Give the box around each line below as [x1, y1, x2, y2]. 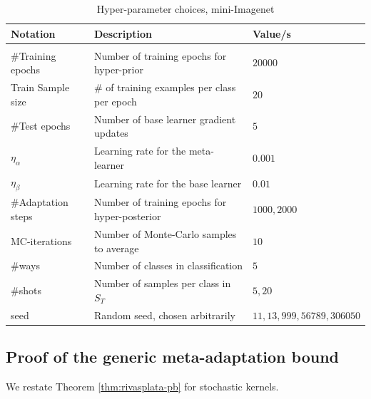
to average [93, 240, 139, 255]
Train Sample [11, 80, 70, 95]
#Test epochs [11, 118, 71, 133]
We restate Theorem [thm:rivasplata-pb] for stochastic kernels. [6, 378, 279, 393]
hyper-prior [93, 62, 143, 77]
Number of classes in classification [93, 258, 243, 273]
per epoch [93, 93, 137, 108]
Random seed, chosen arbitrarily [93, 307, 235, 322]
